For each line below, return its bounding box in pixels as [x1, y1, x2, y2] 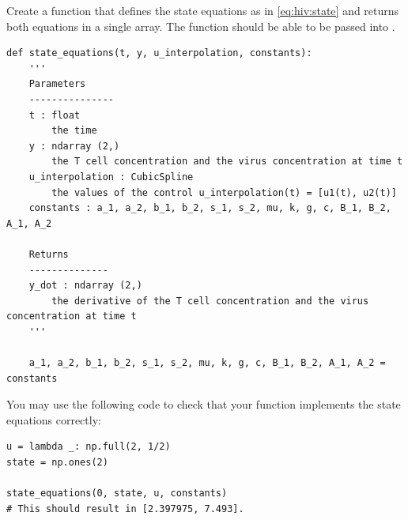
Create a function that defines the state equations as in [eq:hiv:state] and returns [6, 2, 399, 18]
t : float [28, 109, 81, 121]
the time [51, 125, 97, 137]
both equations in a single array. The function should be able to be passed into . [6, 17, 395, 34]
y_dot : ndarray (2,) [28, 280, 142, 292]
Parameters [28, 78, 86, 90]
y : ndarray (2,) [28, 140, 120, 152]
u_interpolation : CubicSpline [28, 171, 194, 183]
